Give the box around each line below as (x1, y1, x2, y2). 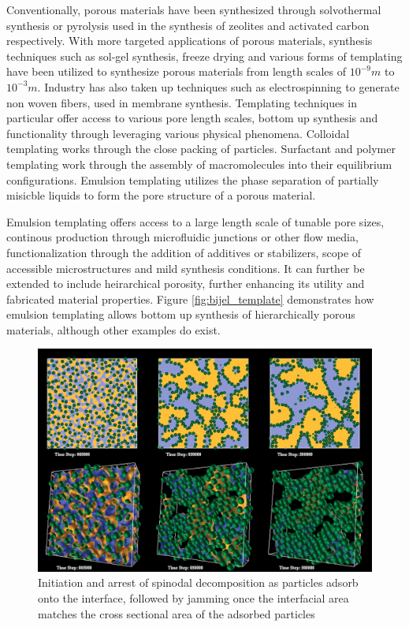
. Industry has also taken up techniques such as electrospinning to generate (37, 78, 400, 95)
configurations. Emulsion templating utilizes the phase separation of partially (6, 171, 379, 188)
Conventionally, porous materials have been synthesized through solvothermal (6, 2, 381, 17)
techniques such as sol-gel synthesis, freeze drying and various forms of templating (6, 47, 403, 64)
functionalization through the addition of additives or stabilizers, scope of (6, 244, 362, 260)
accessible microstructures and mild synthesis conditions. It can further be (6, 259, 365, 276)
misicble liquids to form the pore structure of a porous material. (6, 187, 316, 203)
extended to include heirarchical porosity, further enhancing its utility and (6, 275, 365, 292)
